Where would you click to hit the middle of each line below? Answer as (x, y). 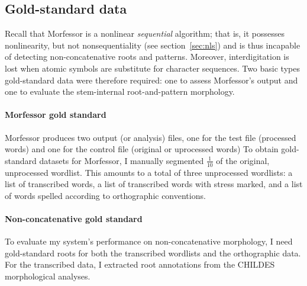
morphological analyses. (48, 276)
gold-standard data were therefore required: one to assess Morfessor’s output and (151, 80)
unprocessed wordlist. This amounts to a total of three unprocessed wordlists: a (149, 172)
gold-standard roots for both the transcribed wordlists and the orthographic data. (153, 253)
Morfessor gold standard (56, 115)
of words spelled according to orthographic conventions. (105, 195)
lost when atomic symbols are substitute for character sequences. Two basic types (152, 68)
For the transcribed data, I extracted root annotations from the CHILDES (140, 264)
